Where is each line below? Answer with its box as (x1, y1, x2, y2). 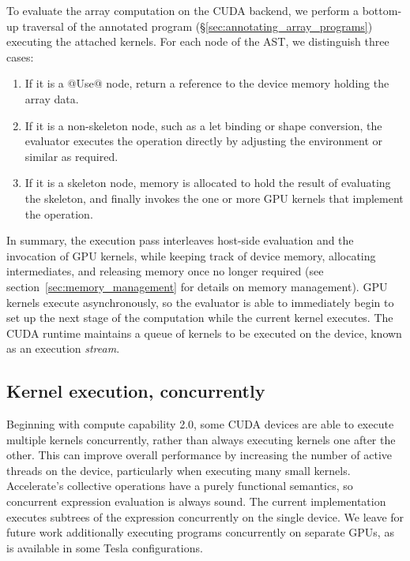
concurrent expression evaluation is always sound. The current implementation (6, 493, 386, 510)
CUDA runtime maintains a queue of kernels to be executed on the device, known (6, 324, 402, 341)
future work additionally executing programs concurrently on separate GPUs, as (6, 524, 394, 540)
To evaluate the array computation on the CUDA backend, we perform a (6, 2, 359, 18)
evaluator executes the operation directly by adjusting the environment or (24, 133, 383, 149)
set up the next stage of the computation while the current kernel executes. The (6, 309, 393, 326)
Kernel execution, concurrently (6, 379, 265, 403)
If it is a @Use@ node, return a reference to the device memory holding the (24, 75, 389, 92)
